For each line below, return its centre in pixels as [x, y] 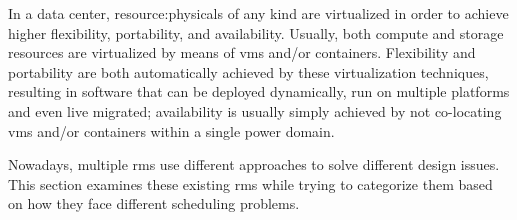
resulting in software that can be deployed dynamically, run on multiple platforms [259, 91]
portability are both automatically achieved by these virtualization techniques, [248, 71]
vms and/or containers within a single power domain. [171, 130]
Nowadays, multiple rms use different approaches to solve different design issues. [254, 164]
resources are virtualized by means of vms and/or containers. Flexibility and [242, 52]
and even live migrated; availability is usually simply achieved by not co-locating [255, 110]
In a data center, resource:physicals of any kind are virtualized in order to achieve [258, 13]
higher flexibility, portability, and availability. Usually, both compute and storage [256, 32]
